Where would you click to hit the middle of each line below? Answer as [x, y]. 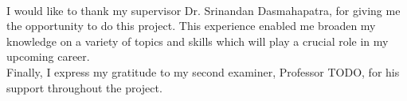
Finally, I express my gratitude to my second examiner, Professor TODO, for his [203, 71]
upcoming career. [48, 56]
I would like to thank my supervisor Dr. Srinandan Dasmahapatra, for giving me [203, 10]
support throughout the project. [84, 87]
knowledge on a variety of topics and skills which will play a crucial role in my [198, 41]
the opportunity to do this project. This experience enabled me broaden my [191, 26]
